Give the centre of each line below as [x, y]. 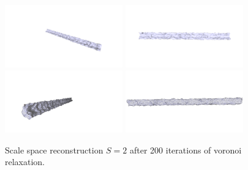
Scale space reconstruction [54, 150]
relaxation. [25, 162]
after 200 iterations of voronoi [186, 150]
